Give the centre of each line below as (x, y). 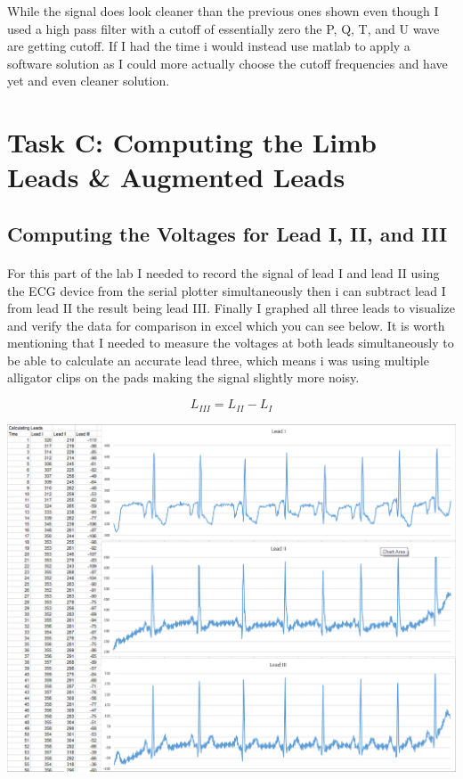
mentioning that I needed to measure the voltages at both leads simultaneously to (231, 343)
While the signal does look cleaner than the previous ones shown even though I (223, 11)
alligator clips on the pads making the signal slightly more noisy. (183, 377)
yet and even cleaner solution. (89, 81)
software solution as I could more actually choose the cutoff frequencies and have (227, 63)
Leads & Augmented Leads (176, 177)
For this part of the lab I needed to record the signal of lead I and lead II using (223, 272)
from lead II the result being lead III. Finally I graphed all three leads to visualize (231, 308)
